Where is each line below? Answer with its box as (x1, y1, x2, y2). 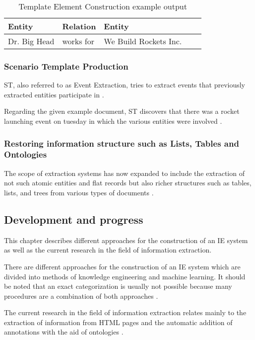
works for (62, 35, 95, 47)
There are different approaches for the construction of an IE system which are (4, 261, 241, 271)
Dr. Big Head (8, 35, 55, 47)
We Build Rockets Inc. (104, 35, 182, 47)
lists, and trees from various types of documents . (4, 187, 154, 197)
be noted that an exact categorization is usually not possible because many (4, 281, 232, 291)
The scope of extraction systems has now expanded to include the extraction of (4, 168, 245, 178)
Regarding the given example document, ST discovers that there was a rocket (4, 106, 240, 116)
